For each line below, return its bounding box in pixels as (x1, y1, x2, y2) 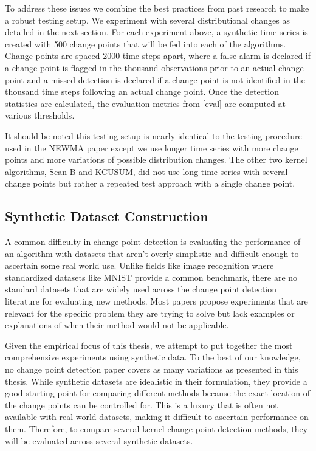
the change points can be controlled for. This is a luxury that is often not (5, 398, 278, 411)
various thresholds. (5, 109, 75, 122)
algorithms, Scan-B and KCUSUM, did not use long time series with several (5, 165, 288, 177)
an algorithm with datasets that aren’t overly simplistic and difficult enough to (5, 247, 299, 260)
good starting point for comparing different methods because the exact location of (5, 387, 311, 399)
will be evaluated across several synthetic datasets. (5, 434, 193, 447)
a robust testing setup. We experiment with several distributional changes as (5, 13, 290, 26)
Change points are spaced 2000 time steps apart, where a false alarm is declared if (5, 49, 311, 62)
